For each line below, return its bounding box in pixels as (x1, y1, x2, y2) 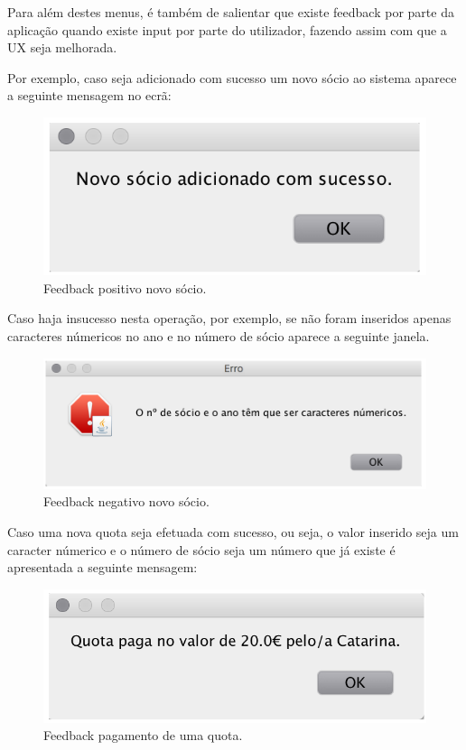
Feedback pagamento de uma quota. (43, 726, 243, 745)
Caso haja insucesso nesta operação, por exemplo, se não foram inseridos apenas (7, 309, 452, 328)
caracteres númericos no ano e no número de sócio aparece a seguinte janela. (7, 327, 430, 346)
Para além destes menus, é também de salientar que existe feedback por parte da (7, 3, 454, 21)
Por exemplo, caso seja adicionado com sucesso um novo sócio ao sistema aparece (7, 68, 457, 87)
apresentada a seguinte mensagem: (7, 558, 198, 577)
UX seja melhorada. (7, 38, 117, 57)
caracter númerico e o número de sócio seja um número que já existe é (7, 540, 396, 559)
